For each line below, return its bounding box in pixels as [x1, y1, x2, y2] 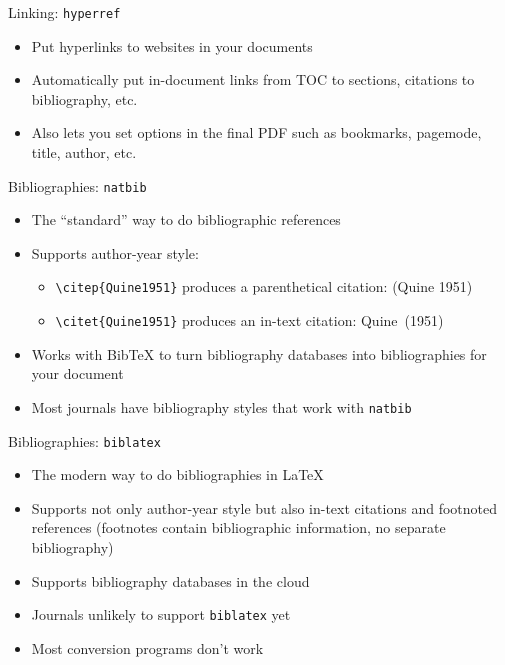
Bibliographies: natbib [8, 175, 147, 196]
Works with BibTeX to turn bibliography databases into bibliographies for [31, 343, 487, 364]
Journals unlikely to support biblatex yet [31, 604, 291, 625]
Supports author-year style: [31, 242, 199, 263]
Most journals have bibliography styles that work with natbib [31, 396, 412, 417]
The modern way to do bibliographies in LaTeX [31, 464, 324, 485]
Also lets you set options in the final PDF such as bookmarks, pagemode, [31, 122, 482, 143]
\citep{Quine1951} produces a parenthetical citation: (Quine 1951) [55, 276, 473, 297]
